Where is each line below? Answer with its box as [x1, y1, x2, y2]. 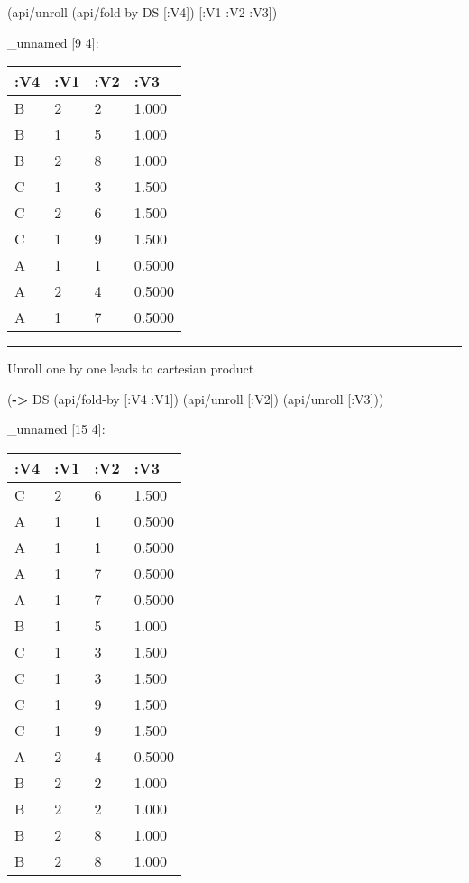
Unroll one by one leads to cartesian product [7, 359, 254, 378]
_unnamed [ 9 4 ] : [7, 32, 99, 51]
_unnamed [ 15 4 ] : [7, 419, 106, 438]
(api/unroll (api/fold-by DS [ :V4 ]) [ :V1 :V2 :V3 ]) [7, 3, 278, 21]
